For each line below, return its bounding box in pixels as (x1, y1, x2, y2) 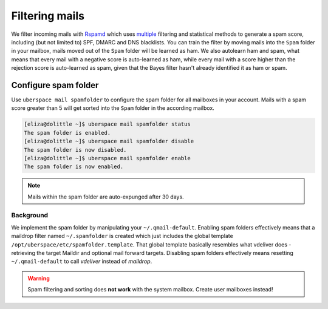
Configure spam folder (11, 80, 99, 90)
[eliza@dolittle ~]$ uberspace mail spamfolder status (24, 121, 191, 127)
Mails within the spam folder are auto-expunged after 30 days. (27, 193, 185, 200)
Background (11, 211, 49, 220)
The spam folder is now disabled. (24, 146, 127, 153)
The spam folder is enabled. (24, 129, 111, 136)
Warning (27, 274, 50, 282)
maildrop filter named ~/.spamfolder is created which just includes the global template (11, 233, 233, 240)
